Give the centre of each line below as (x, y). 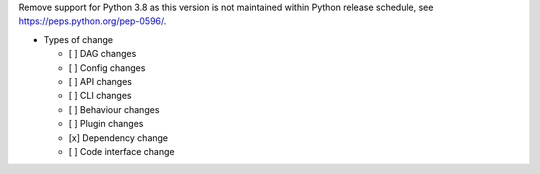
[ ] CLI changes (100, 96)
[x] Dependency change (118, 137)
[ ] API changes (100, 81)
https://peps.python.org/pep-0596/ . (92, 21)
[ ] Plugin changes (106, 124)
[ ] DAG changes (102, 54)
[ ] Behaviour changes (114, 109)
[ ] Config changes (107, 67)
